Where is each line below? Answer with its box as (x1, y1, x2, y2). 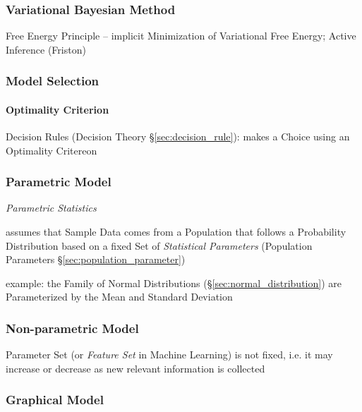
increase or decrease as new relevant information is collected (6, 360, 265, 375)
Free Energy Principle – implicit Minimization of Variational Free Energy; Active (6, 28, 356, 43)
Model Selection (6, 72, 99, 90)
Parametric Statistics (6, 200, 97, 215)
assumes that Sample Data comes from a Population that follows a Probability (6, 224, 346, 239)
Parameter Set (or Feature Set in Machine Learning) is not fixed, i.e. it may (6, 347, 333, 362)
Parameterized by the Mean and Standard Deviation (6, 289, 233, 304)
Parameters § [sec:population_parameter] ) (6, 252, 186, 267)
